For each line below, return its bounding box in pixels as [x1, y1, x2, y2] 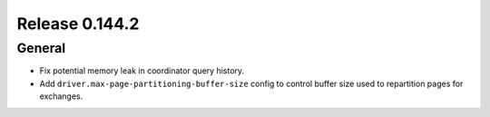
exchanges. [39, 91, 83, 102]
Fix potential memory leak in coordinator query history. [39, 65, 245, 76]
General [16, 40, 66, 56]
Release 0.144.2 [16, 14, 140, 34]
